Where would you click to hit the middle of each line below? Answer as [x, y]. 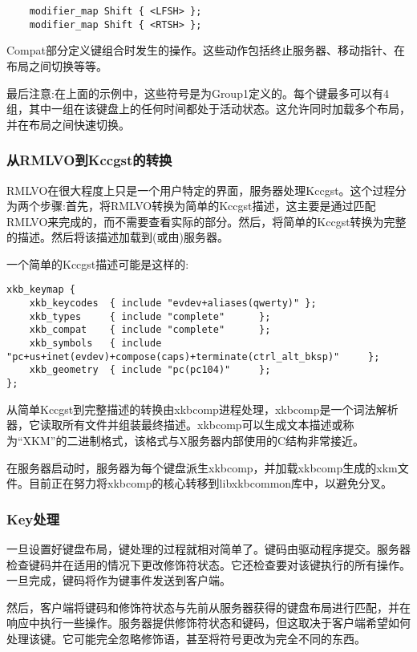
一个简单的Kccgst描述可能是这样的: [98, 263]
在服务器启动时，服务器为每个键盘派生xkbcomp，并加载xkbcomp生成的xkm [202, 467]
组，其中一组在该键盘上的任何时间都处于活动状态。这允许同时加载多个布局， [208, 109]
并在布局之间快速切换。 [68, 124]
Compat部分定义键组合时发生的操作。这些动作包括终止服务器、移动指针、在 [206, 50]
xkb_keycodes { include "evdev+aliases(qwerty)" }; [173, 304]
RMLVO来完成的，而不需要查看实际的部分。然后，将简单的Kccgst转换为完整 [206, 221]
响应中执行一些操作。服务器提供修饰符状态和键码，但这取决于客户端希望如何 [208, 623]
